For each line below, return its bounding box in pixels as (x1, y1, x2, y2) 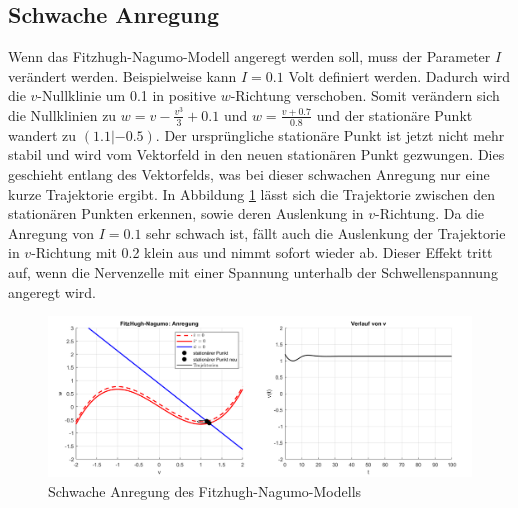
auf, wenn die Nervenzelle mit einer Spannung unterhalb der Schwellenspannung (8, 261, 498, 282)
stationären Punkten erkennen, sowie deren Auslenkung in (8, 203, 364, 224)
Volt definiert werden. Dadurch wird (288, 65, 511, 86)
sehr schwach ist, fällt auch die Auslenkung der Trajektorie (146, 222, 506, 243)
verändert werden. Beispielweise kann (8, 65, 237, 86)
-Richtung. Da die (375, 203, 484, 224)
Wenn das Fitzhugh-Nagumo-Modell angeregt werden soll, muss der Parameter (8, 46, 491, 67)
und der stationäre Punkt (316, 104, 473, 125)
